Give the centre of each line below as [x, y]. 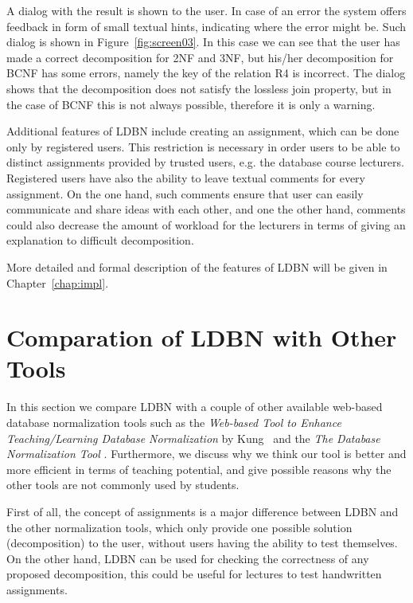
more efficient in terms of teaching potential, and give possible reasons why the [199, 469]
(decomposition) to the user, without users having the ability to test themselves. [202, 543]
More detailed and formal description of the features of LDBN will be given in [197, 266]
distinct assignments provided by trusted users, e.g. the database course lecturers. [205, 162]
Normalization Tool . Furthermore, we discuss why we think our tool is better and [206, 454]
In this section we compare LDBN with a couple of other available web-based [195, 407]
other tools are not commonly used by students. [123, 485]
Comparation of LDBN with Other [202, 337]
